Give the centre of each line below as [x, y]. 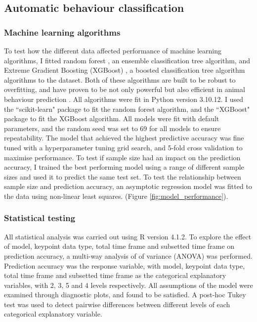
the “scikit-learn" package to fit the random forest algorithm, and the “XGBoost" [127, 109]
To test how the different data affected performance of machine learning [113, 50]
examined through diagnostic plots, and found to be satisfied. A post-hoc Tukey [125, 295]
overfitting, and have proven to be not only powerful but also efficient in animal [125, 89]
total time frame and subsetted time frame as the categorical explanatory [115, 275]
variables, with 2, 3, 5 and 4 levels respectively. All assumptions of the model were [128, 285]
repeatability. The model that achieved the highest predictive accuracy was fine [124, 138]
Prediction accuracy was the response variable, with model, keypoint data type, [125, 265]
